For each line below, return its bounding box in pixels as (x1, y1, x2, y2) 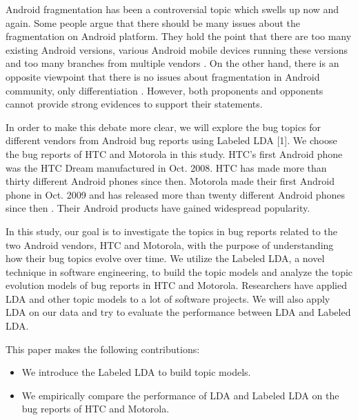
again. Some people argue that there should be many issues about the (6, 15, 300, 30)
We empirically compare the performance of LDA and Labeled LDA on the (21, 388, 339, 402)
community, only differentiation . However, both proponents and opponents (6, 83, 324, 97)
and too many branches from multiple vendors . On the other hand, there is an (6, 56, 339, 70)
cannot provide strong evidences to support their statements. (6, 97, 263, 111)
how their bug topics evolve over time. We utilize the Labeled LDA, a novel (6, 251, 325, 266)
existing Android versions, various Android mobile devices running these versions (6, 42, 348, 57)
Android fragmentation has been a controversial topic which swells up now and (6, 2, 339, 16)
